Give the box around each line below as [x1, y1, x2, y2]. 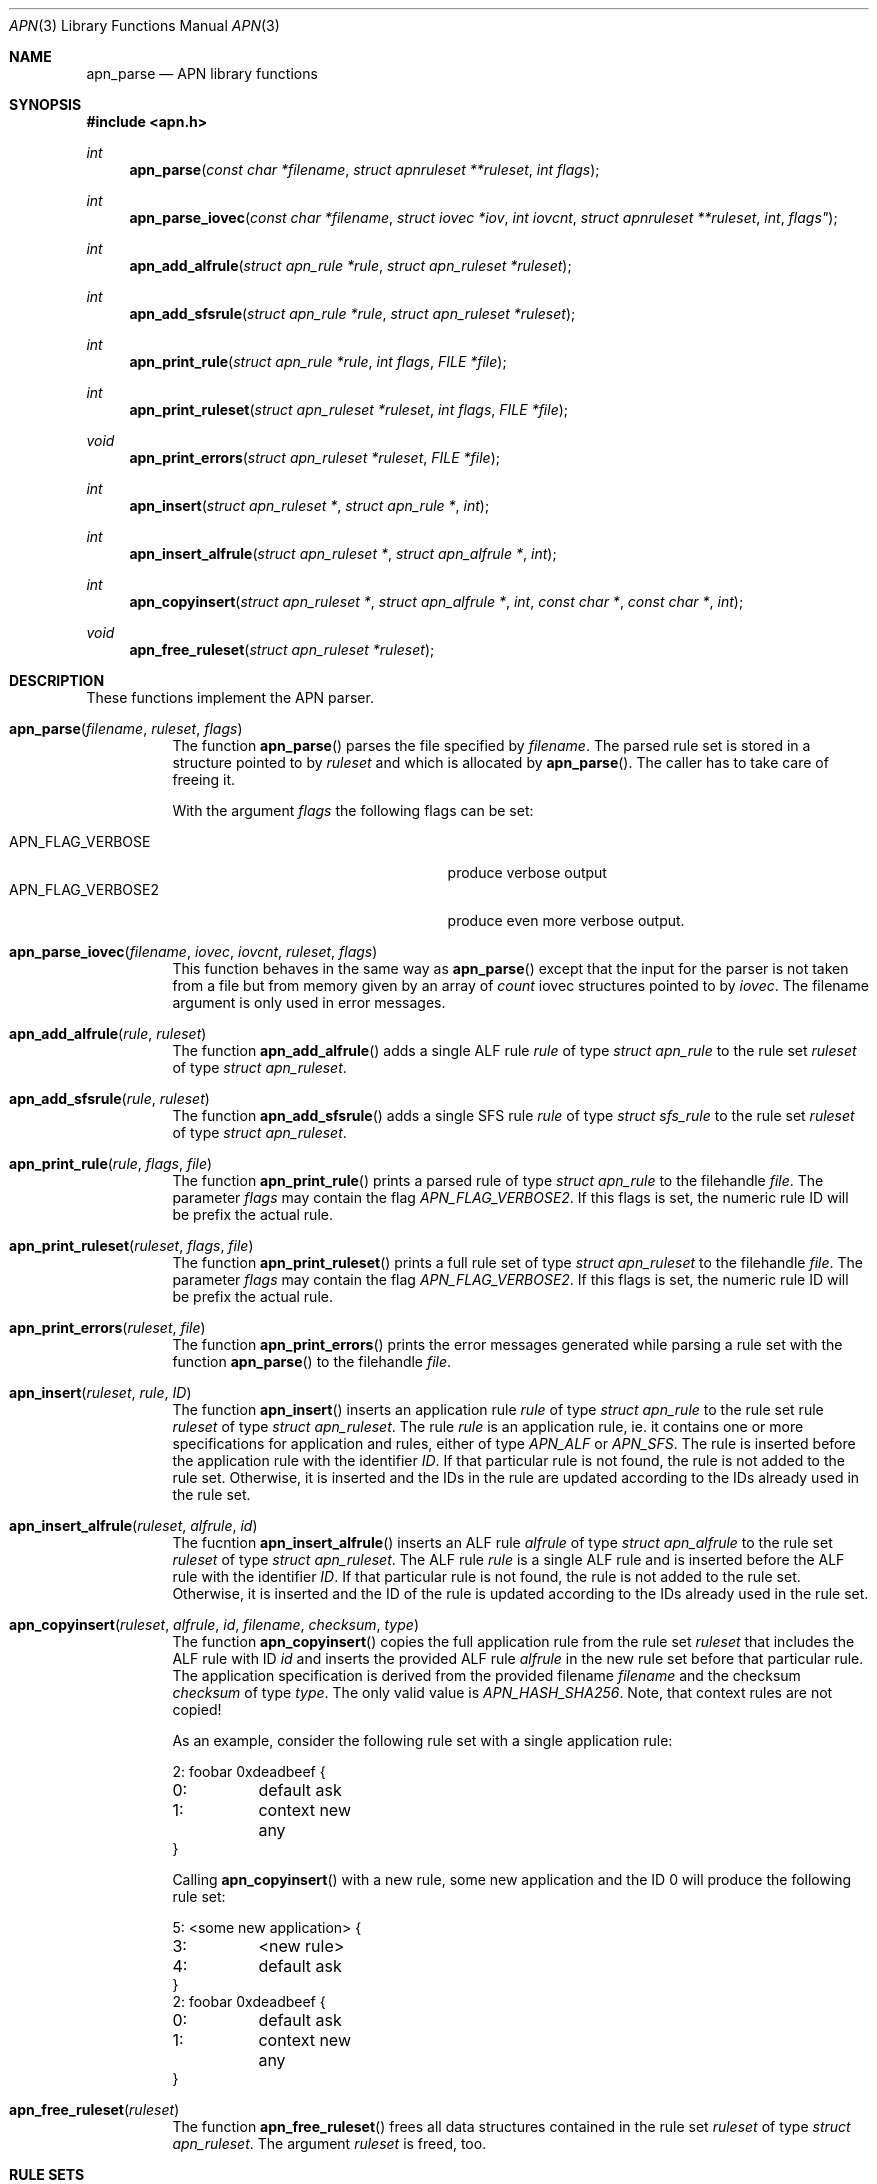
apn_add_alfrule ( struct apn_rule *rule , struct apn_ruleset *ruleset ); [129, 257, 572, 274]
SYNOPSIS [9, 96, 82, 113]
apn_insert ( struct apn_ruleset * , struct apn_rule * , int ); [129, 497, 490, 514]
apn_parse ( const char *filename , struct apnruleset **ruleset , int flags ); [129, 161, 600, 178]
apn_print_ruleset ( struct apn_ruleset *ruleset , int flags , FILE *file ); [129, 401, 569, 418]
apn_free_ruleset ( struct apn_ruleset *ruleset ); [129, 641, 435, 658]
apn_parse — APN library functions [86, 65, 318, 82]
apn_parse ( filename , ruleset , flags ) [9, 720, 243, 737]
